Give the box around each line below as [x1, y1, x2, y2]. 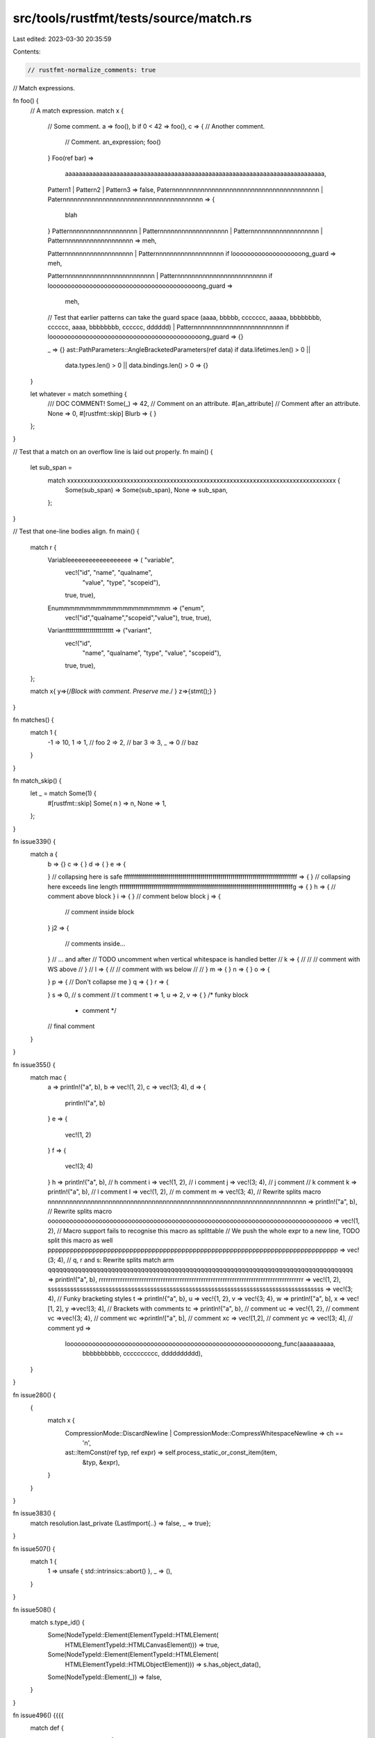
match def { [30, 1724, 64, 1732]
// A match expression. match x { [30, 106, 124, 115]
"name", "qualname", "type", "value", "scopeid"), [82, 649, 222, 657]
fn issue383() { [12, 1509, 56, 1518]
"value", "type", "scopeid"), [82, 578, 160, 587]
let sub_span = [30, 463, 73, 472]
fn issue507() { [12, 1544, 56, 1553]
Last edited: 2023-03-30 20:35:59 [12, 35, 112, 43]
